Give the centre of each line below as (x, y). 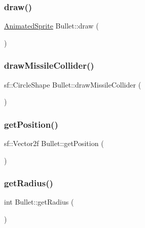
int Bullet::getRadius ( (39, 202)
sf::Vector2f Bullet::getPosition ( (54, 143)
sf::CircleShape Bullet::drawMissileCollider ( (73, 84)
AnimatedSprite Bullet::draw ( (51, 26)
